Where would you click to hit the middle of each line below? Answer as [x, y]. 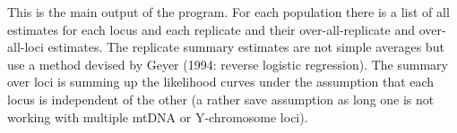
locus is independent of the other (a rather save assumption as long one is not [221, 99]
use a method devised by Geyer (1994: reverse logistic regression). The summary [228, 64]
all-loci [26, 47]
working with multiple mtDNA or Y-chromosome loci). [158, 116]
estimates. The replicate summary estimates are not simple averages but [246, 47]
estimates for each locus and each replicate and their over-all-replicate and [211, 29]
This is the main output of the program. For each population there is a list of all [228, 12]
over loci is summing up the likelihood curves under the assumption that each [221, 82]
